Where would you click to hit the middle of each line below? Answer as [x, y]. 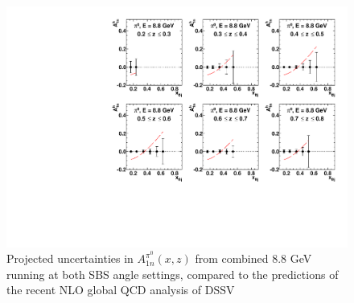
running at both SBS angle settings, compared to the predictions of [173, 274]
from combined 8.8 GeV [253, 258]
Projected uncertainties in [70, 258]
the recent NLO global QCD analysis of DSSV [121, 290]
